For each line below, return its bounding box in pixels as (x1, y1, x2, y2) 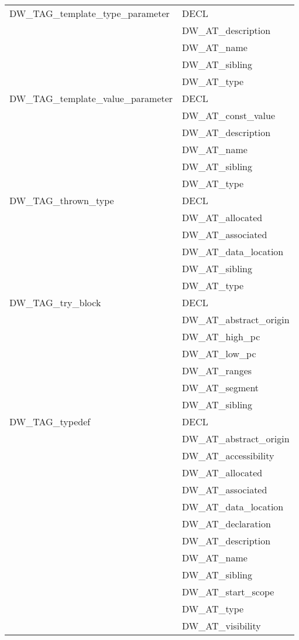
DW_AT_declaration (182, 517, 271, 530)
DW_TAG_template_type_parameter (9, 6, 170, 20)
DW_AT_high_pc (182, 330, 260, 343)
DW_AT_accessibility (182, 449, 274, 462)
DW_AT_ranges (182, 364, 252, 377)
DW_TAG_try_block (9, 296, 101, 309)
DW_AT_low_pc (182, 347, 256, 360)
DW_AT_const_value (182, 109, 276, 122)
